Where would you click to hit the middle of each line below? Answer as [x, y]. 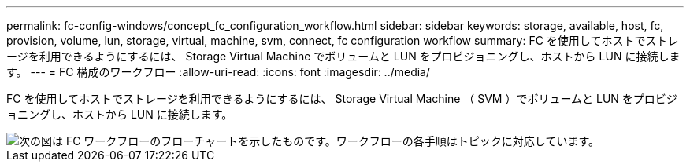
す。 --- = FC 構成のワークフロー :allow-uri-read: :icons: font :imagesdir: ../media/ [219, 72]
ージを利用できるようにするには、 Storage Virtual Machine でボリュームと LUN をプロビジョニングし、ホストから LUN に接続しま [343, 56]
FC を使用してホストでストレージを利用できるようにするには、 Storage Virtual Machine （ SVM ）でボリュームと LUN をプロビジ [342, 99]
